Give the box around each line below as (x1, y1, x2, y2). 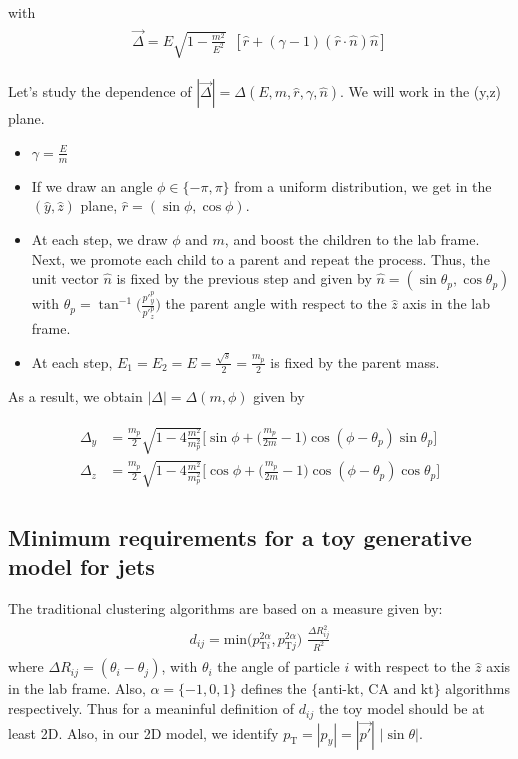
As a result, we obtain (8, 385, 143, 406)
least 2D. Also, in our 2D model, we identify (8, 722, 279, 743)
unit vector (31, 268, 99, 289)
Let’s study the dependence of (8, 81, 192, 102)
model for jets (8, 551, 155, 582)
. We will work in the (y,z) (340, 81, 502, 102)
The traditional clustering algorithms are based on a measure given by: (8, 598, 443, 619)
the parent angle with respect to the (165, 293, 387, 314)
